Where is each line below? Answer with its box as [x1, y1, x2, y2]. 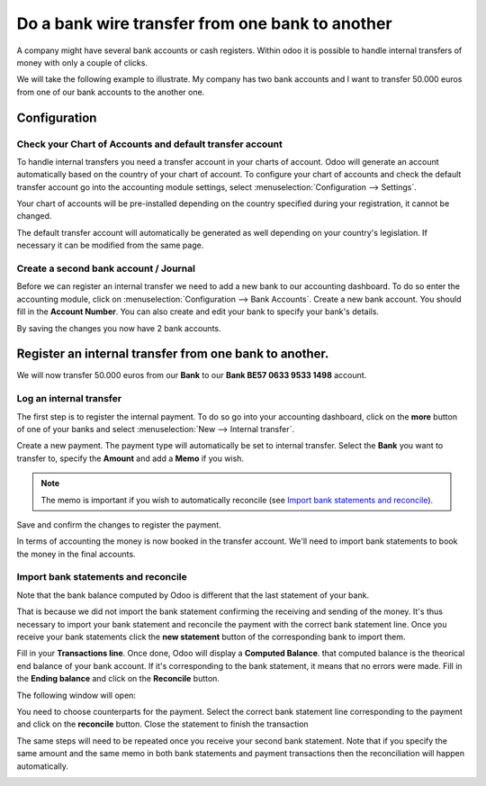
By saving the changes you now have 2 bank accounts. [16, 322, 221, 333]
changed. [16, 211, 52, 221]
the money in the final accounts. [16, 548, 136, 559]
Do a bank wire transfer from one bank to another [16, 14, 392, 33]
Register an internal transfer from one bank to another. [16, 347, 329, 362]
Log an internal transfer [16, 393, 121, 405]
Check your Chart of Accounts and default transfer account [16, 138, 283, 150]
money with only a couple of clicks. [16, 57, 148, 68]
